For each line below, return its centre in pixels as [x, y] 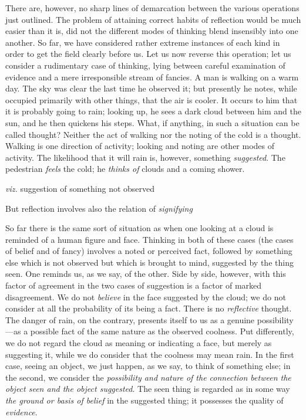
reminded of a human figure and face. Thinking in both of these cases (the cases [149, 239]
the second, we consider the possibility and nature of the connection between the [148, 377]
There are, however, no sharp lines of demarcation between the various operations [152, 8]
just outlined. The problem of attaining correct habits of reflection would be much [153, 19]
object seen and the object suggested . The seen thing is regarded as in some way [148, 389]
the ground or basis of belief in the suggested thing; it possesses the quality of [144, 400]
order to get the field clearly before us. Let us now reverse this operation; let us [148, 54]
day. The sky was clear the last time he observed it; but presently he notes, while [151, 88]
